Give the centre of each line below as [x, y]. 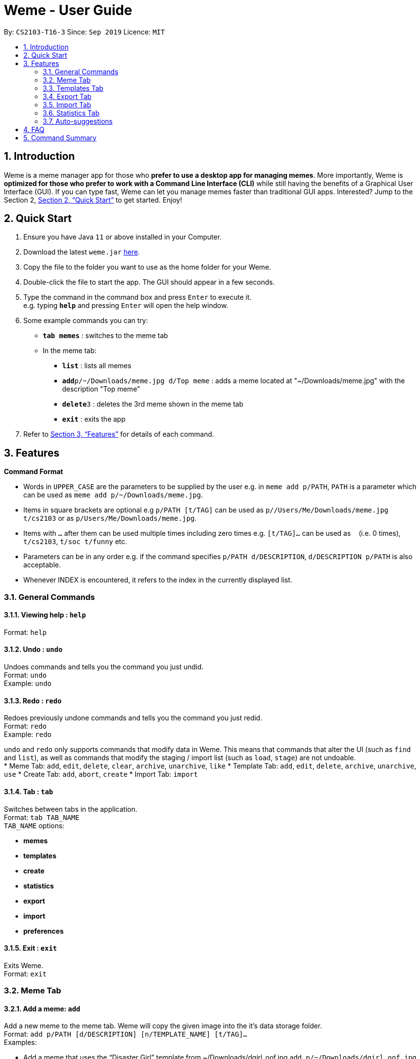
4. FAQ [34, 129]
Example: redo [28, 734]
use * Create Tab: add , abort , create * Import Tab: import [101, 774]
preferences [43, 931]
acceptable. [42, 565]
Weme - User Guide [68, 10]
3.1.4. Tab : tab [29, 791]
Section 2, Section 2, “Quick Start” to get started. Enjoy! [93, 200]
